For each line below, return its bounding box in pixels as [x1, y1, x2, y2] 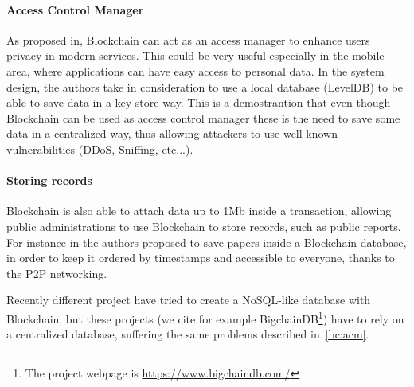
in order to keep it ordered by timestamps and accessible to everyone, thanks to [6, 249, 395, 266]
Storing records [6, 172, 92, 189]
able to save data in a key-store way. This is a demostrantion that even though [6, 94, 391, 111]
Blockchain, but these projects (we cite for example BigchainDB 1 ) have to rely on [6, 307, 404, 326]
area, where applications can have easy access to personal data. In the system [6, 62, 385, 79]
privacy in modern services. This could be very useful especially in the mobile [6, 47, 385, 64]
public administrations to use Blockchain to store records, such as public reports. [6, 217, 401, 234]
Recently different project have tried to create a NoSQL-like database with [6, 291, 371, 308]
